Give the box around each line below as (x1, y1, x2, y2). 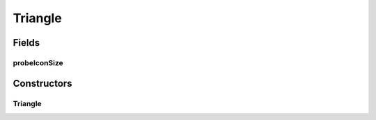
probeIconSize (13, 58, 64, 67)
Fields (13, 37, 40, 49)
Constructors (13, 77, 72, 89)
